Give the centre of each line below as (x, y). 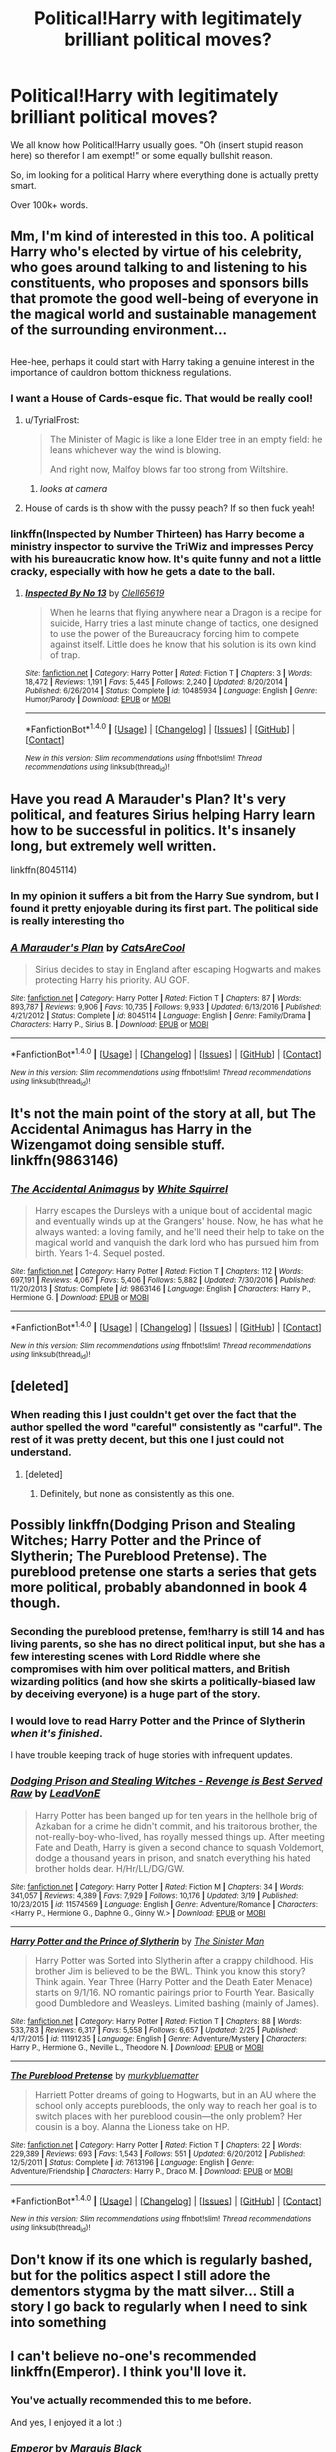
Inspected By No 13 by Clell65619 (94, 593)
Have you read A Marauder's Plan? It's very (148, 798)
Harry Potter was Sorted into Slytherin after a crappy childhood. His (174, 1960)
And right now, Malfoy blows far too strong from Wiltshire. (169, 469)
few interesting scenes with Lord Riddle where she (135, 1656)
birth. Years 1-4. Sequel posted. (99, 1253)
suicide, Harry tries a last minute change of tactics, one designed (184, 623)
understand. (41, 1452)
